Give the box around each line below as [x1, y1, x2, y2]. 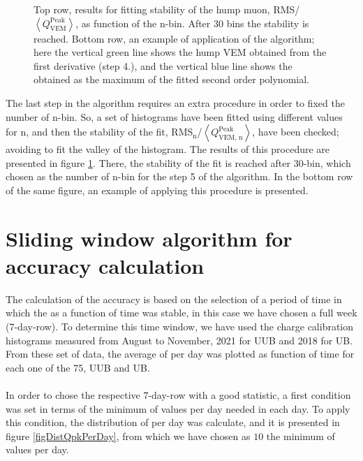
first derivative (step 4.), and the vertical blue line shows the [34, 58, 292, 73]
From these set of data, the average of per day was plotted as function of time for [6, 346, 355, 361]
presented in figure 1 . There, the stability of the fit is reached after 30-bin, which [6, 155, 351, 170]
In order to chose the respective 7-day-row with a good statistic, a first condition [6, 388, 351, 402]
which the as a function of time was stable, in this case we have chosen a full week [6, 305, 357, 320]
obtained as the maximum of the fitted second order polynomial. [34, 72, 309, 87]
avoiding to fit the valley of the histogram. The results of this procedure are [6, 142, 330, 156]
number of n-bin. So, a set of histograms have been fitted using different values [6, 109, 343, 124]
